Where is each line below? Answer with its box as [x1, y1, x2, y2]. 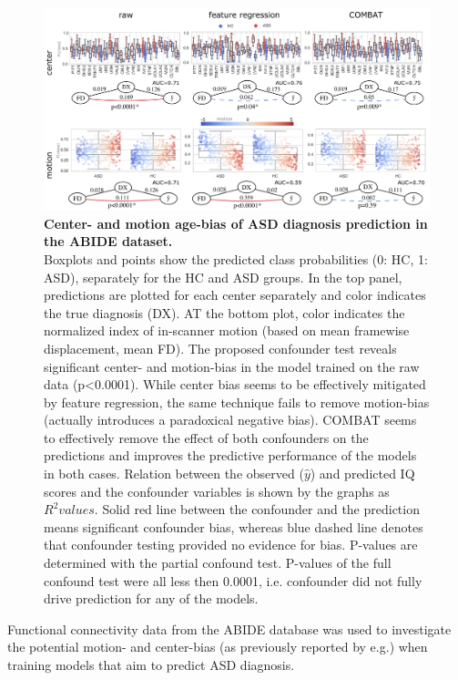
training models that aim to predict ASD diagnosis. [7, 655, 295, 675]
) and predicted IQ [310, 464, 415, 483]
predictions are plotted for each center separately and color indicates [44, 285, 426, 304]
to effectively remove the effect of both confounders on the [44, 428, 369, 447]
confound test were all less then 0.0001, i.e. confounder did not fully [44, 571, 422, 590]
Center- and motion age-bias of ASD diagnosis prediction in [44, 213, 428, 232]
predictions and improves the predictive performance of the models [44, 446, 417, 465]
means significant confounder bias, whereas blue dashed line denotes [44, 517, 423, 536]
